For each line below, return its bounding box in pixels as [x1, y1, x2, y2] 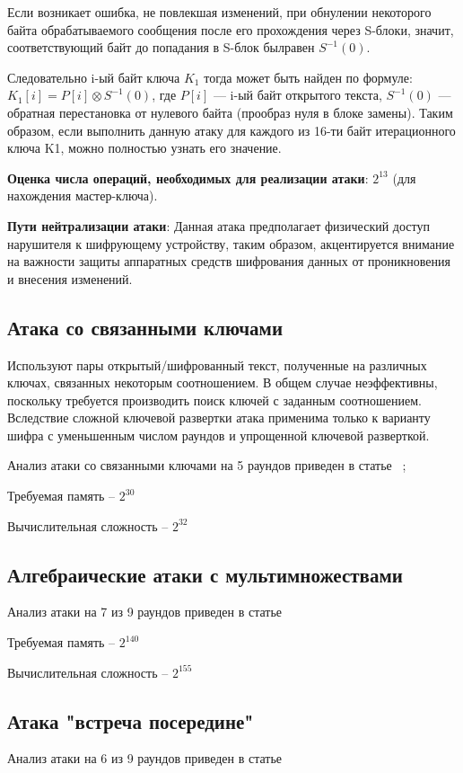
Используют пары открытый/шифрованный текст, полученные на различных [7, 355, 427, 374]
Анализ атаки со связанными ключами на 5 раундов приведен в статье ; [7, 456, 406, 475]
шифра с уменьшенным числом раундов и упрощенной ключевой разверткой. [7, 425, 430, 444]
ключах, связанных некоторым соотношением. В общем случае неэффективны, [7, 373, 438, 392]
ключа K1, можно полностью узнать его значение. [7, 138, 282, 157]
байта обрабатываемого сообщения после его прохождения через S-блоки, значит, [7, 20, 454, 39]
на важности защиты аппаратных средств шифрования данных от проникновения [7, 252, 450, 271]
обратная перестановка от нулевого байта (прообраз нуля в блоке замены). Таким [7, 102, 453, 121]
